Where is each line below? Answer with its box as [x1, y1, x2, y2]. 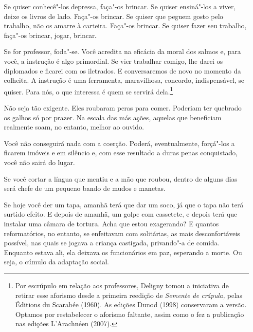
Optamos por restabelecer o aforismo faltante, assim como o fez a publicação [15, 309, 244, 319]
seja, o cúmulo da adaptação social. [4, 257, 109, 267]
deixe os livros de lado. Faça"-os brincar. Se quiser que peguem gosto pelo [4, 11, 223, 21]
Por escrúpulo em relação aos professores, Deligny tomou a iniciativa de [15, 280, 229, 290]
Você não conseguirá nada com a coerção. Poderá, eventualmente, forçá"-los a [4, 138, 235, 148]
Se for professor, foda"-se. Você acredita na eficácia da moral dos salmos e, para [4, 46, 241, 56]
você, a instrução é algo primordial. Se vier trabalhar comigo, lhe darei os [4, 55, 223, 66]
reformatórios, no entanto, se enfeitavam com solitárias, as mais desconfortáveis [4, 228, 240, 238]
